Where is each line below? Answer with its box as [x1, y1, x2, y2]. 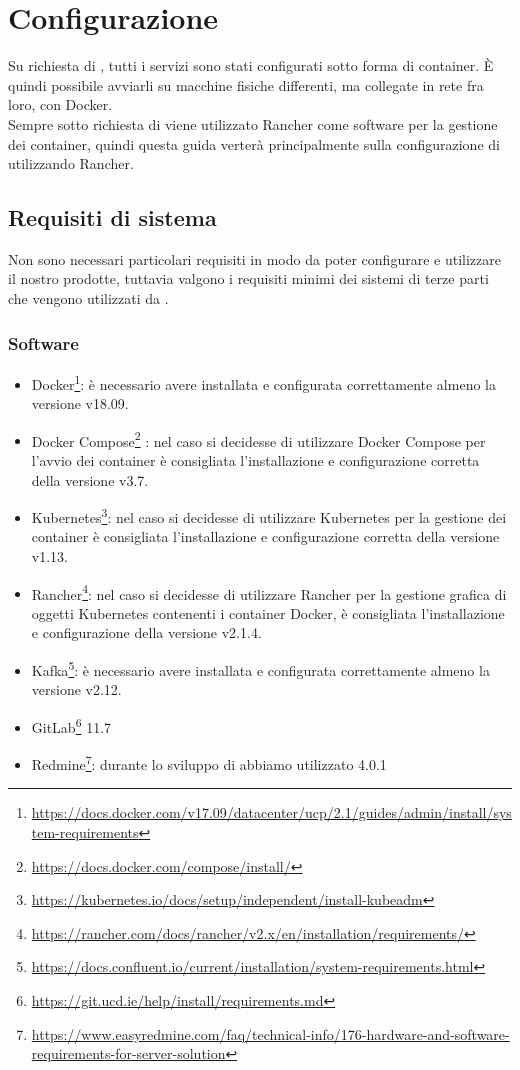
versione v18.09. [31, 393, 129, 414]
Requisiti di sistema [8, 202, 217, 233]
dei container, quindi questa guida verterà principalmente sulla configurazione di [8, 133, 500, 154]
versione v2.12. [31, 679, 122, 700]
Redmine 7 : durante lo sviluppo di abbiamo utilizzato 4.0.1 [31, 751, 387, 774]
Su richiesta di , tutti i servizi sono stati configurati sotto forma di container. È [8, 55, 494, 76]
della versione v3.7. [31, 469, 149, 490]
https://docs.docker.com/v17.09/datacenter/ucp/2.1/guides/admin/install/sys [31, 802, 512, 823]
